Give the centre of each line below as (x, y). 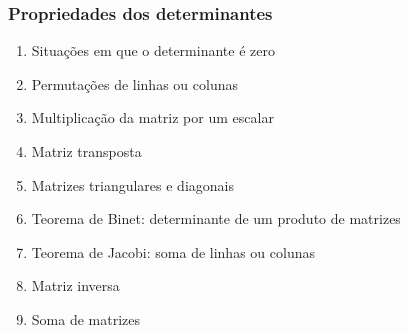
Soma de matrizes (86, 318)
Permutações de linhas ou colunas (134, 83)
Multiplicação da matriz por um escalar (152, 117)
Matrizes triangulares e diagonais (132, 184)
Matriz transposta (86, 151)
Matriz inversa (75, 285)
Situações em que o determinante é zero (153, 50)
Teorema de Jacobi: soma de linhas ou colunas (173, 251)
